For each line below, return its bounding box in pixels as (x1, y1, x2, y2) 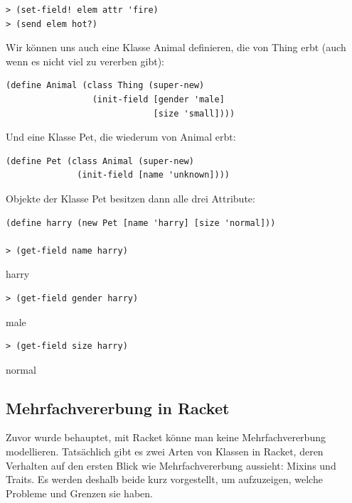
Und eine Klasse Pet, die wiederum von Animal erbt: (6, 129, 236, 144)
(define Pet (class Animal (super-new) (6, 156, 194, 166)
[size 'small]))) (153, 108, 235, 119)
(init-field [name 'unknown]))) (77, 170, 230, 180)
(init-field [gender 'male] (92, 94, 225, 104)
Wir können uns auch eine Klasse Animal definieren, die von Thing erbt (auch (6, 40, 346, 55)
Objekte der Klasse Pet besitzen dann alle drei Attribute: (6, 190, 255, 205)
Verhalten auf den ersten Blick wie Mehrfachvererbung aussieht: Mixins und (6, 458, 336, 472)
